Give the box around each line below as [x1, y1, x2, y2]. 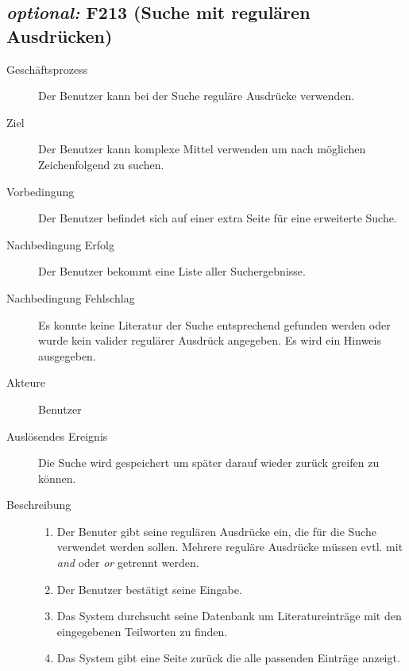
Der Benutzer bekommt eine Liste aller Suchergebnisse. [38, 263, 306, 280]
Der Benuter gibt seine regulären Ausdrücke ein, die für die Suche [56, 523, 376, 539]
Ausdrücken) [6, 23, 113, 48]
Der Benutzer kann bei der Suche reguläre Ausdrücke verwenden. [38, 87, 355, 104]
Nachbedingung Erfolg [6, 236, 114, 253]
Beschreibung [6, 496, 71, 513]
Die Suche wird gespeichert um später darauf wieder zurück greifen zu [38, 454, 380, 471]
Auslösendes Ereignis [6, 427, 108, 444]
